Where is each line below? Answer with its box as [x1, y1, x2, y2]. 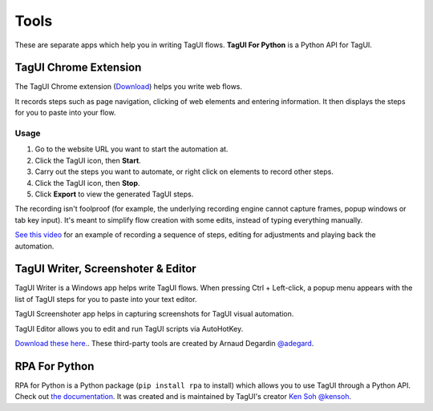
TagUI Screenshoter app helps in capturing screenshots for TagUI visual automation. [14, 309, 294, 319]
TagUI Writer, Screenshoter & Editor [14, 262, 196, 276]
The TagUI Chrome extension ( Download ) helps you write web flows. [14, 82, 243, 91]
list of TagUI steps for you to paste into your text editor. [14, 294, 197, 304]
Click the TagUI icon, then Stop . [34, 178, 140, 187]
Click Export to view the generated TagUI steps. [34, 189, 194, 199]
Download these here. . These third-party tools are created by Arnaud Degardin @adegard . [14, 338, 314, 348]
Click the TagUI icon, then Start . [34, 155, 142, 165]
